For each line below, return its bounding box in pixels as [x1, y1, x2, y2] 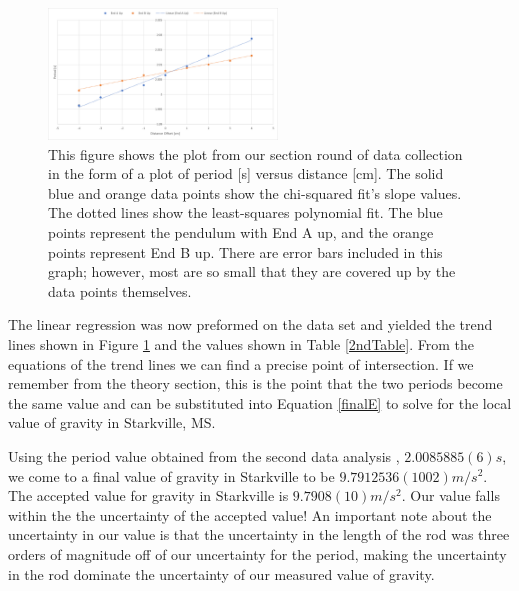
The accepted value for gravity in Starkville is [8, 485, 289, 506]
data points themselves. [48, 280, 192, 301]
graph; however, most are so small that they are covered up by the [48, 261, 456, 282]
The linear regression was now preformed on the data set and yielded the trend [8, 314, 493, 335]
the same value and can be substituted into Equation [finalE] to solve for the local [8, 392, 512, 413]
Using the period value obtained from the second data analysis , [8, 445, 400, 466]
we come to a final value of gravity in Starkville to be [8, 465, 335, 486]
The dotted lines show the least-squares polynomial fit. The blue [48, 202, 443, 223]
